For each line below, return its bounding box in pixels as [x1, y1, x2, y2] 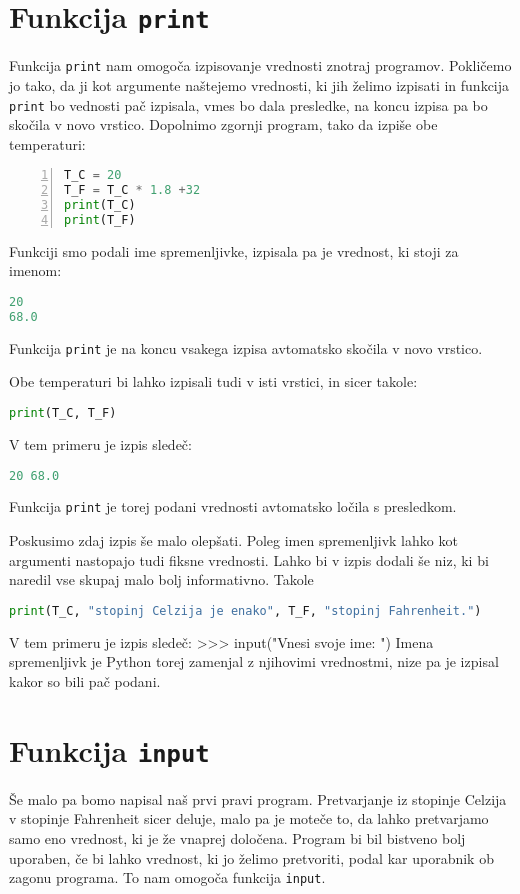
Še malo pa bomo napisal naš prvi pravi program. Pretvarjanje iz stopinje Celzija [9, 788, 507, 809]
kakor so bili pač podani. [9, 670, 161, 691]
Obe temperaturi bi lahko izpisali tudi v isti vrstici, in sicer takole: [9, 371, 418, 392]
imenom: [9, 260, 62, 281]
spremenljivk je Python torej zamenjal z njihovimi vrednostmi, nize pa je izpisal [9, 651, 499, 672]
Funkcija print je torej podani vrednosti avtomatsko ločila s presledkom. [9, 496, 457, 517]
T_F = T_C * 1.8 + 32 [64, 183, 201, 198]
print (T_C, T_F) [9, 406, 117, 421]
